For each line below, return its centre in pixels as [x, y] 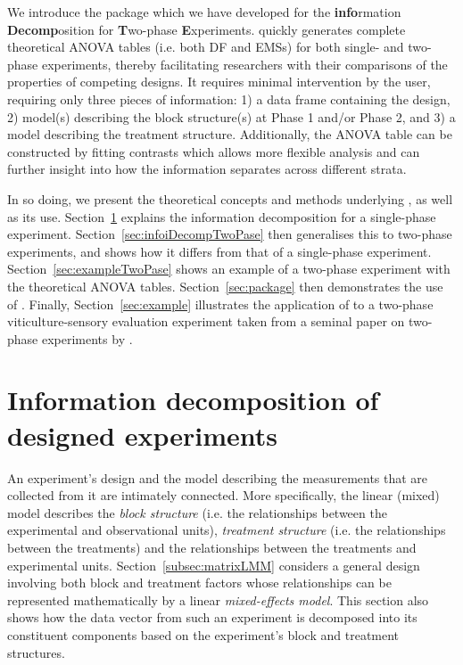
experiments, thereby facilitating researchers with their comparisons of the [244, 64]
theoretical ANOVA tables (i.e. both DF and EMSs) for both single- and [206, 47]
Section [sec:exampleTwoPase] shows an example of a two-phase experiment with [229, 269]
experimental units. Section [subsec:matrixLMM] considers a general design [214, 565]
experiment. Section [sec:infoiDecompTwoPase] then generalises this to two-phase [230, 234]
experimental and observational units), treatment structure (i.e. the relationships [227, 530]
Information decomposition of [193, 400]
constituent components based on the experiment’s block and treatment [203, 634]
